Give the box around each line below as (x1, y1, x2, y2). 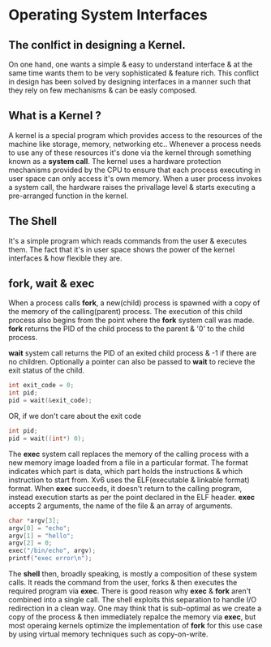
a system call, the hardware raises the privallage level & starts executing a (8, 182, 256, 192)
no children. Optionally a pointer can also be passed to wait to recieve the (8, 357, 256, 367)
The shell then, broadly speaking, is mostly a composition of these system (8, 569, 257, 579)
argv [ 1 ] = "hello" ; (8, 532, 75, 540)
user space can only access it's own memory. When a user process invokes (8, 173, 262, 183)
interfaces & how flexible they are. (8, 253, 123, 263)
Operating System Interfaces (8, 6, 209, 24)
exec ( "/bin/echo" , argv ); (8, 546, 96, 555)
